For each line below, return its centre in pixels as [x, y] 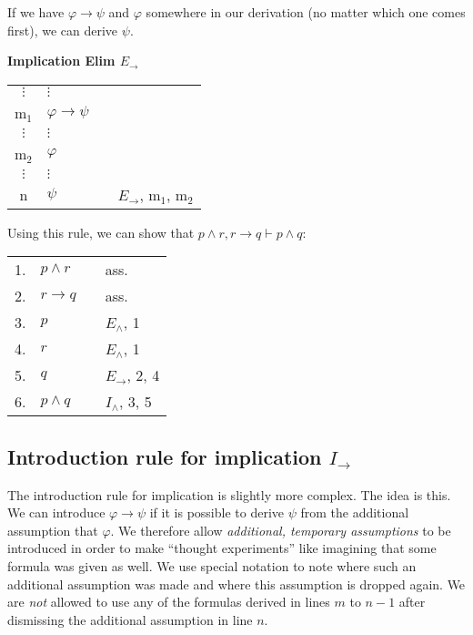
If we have [36, 12]
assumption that [53, 530]
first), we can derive [63, 30]
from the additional [355, 512]
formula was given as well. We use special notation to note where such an [212, 565]
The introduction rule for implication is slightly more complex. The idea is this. [229, 494]
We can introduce [56, 512]
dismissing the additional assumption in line [130, 619]
